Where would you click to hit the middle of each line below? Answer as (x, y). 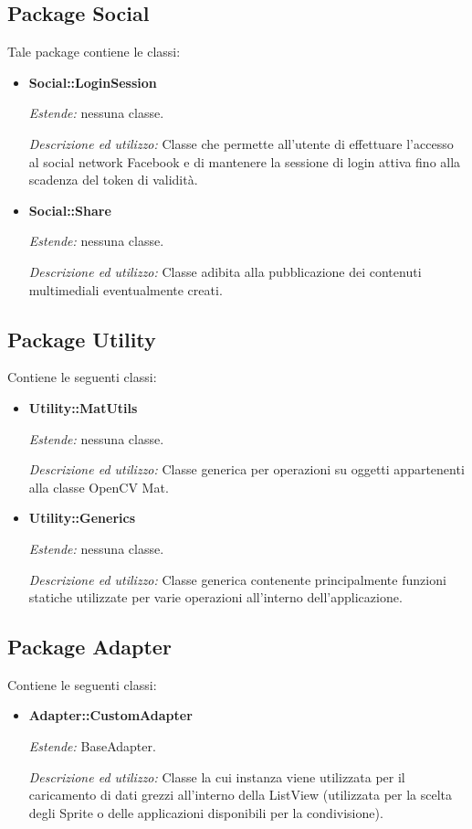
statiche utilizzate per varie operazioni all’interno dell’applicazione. (215, 597)
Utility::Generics (82, 518)
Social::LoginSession (93, 82)
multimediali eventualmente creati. (126, 289)
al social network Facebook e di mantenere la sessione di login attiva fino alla (245, 161)
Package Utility (82, 339)
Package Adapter (89, 647)
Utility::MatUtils (83, 407)
